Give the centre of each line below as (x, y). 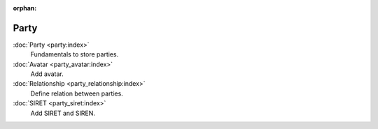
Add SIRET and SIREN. (63, 113)
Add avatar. (47, 74)
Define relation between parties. (77, 93)
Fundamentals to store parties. (75, 54)
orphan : (25, 8)
